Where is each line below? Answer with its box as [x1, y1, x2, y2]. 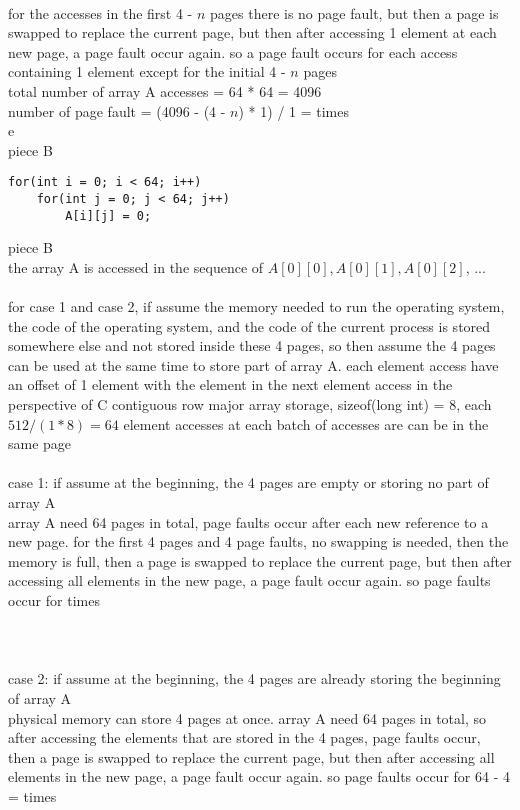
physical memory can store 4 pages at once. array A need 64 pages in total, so [8, 707, 487, 728]
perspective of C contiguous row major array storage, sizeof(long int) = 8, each [8, 394, 492, 415]
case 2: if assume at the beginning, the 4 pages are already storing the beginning [8, 668, 501, 689]
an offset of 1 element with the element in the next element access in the [8, 374, 453, 395]
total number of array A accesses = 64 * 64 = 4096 [8, 80, 322, 101]
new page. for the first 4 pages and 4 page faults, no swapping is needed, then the [8, 531, 509, 552]
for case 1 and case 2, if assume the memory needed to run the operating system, [8, 296, 505, 317]
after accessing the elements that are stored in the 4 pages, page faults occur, [8, 727, 481, 748]
